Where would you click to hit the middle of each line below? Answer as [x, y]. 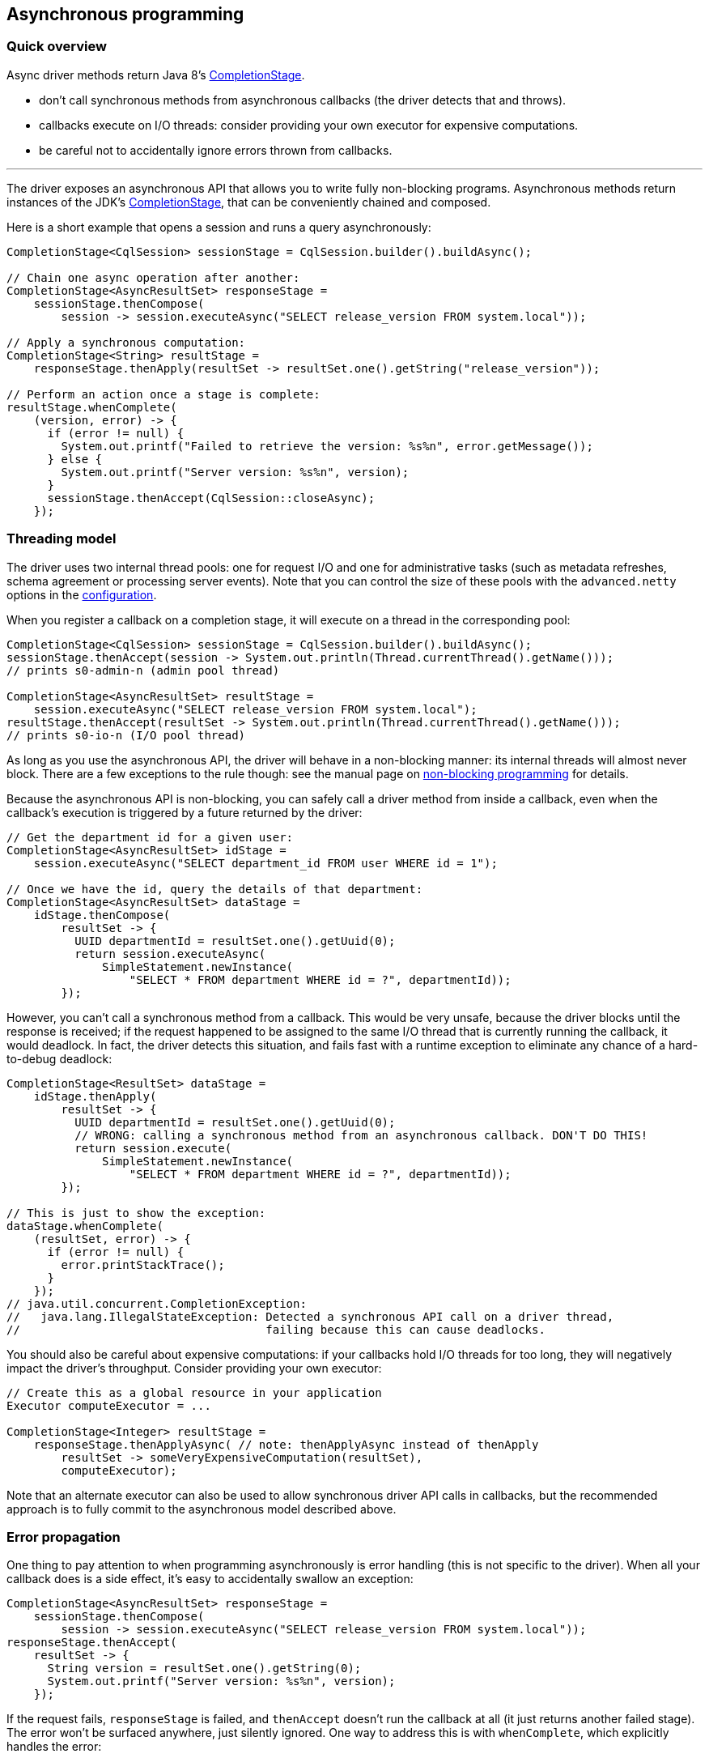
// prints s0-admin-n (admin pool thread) [143, 670]
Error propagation [64, 1537]
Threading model [62, 539]
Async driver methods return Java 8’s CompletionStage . [156, 74]
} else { [75, 459]
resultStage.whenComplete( [92, 407]
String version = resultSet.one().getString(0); [204, 1669]
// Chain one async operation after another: [153, 277]
